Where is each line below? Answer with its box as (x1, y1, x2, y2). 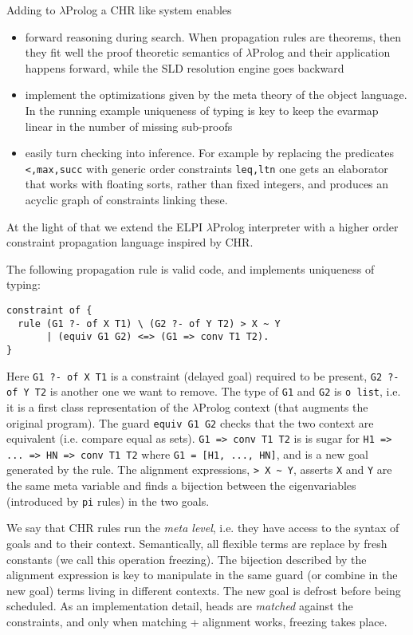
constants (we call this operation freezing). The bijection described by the (6, 550, 367, 567)
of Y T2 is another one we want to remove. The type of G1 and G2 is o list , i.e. (6, 383, 401, 400)
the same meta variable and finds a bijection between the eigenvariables (6, 477, 356, 494)
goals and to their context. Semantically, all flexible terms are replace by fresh (6, 534, 387, 551)
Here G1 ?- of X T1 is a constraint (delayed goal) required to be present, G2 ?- (6, 367, 399, 384)
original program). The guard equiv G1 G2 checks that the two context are (6, 414, 374, 431)
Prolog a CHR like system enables (65, 2, 232, 18)
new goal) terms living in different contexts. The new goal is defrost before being (6, 582, 401, 598)
